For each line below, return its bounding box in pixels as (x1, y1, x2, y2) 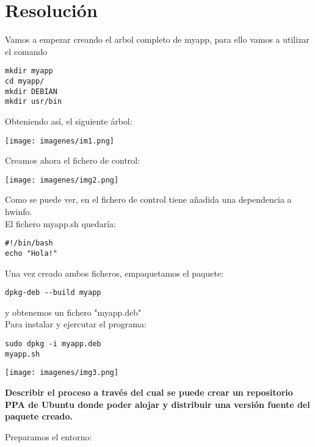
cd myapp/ (5, 76, 45, 85)
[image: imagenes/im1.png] (5, 136, 114, 145)
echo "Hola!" (5, 249, 57, 258)
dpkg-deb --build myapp (5, 288, 101, 297)
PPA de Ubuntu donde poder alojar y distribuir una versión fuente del (5, 398, 310, 410)
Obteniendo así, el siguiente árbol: (5, 114, 132, 127)
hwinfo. (5, 205, 32, 218)
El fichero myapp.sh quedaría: (5, 217, 116, 230)
